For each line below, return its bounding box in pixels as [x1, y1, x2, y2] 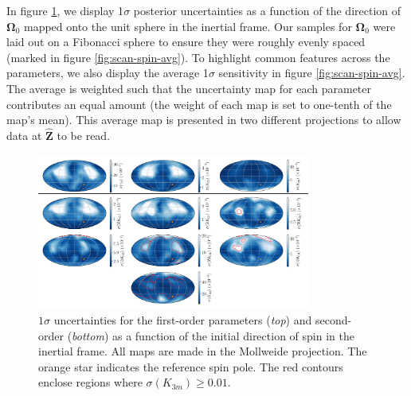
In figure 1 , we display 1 [6, 2, 124, 18]
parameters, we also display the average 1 [6, 64, 209, 81]
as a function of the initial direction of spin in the [112, 327, 354, 344]
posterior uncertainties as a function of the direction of [133, 2, 401, 18]
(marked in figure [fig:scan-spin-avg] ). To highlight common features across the [6, 49, 390, 65]
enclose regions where [38, 374, 143, 390]
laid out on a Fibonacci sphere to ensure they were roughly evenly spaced [6, 33, 366, 50]
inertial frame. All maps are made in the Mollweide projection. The [38, 343, 367, 359]
